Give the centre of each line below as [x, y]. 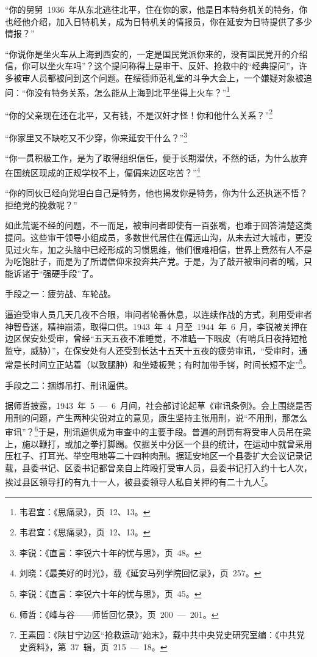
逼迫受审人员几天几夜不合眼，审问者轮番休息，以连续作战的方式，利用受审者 [158, 314]
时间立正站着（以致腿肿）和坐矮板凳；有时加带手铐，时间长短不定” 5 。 [171, 363]
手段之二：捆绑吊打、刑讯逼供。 [69, 385]
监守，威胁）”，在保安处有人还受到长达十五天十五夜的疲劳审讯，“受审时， [152, 350]
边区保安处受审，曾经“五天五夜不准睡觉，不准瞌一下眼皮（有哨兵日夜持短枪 [156, 338]
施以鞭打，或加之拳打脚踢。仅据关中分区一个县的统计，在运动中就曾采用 [167, 443]
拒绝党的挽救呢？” [41, 204]
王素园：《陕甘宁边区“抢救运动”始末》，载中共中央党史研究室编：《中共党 [162, 635]
